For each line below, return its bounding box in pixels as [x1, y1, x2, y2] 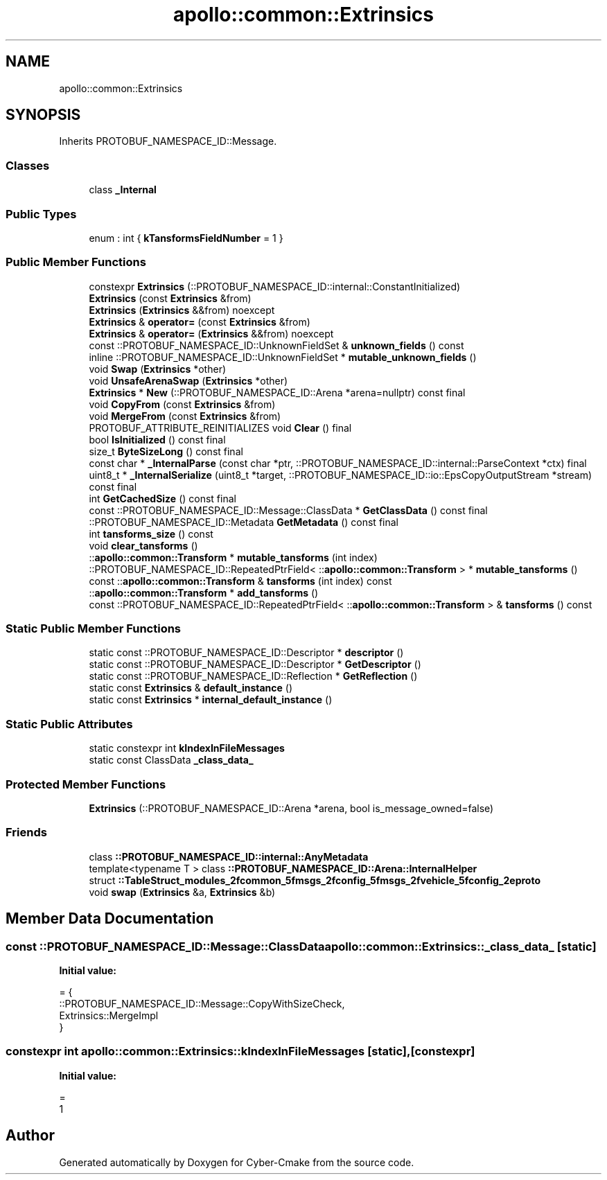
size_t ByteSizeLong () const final [89, 445, 243, 457]
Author [6, 1127, 55, 1145]
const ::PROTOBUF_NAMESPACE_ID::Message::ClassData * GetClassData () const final [89, 504, 488, 516]
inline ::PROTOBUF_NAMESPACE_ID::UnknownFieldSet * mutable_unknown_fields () [89, 351, 477, 363]
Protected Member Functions [6, 777, 166, 791]
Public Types [6, 206, 77, 221]
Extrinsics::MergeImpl [59, 1009, 159, 1021]
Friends [6, 825, 47, 840]
